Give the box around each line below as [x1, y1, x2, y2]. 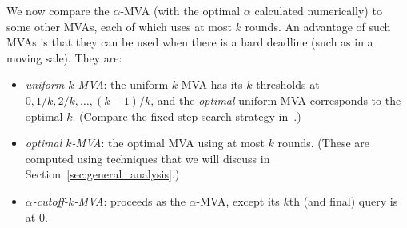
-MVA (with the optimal [120, 2, 241, 18]
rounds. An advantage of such [245, 18, 391, 34]
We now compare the [6, 2, 110, 18]
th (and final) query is [289, 192, 398, 209]
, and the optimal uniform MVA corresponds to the [150, 91, 401, 108]
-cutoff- [32, 192, 69, 209]
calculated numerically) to [254, 2, 382, 18]
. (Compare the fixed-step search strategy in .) [72, 107, 301, 124]
